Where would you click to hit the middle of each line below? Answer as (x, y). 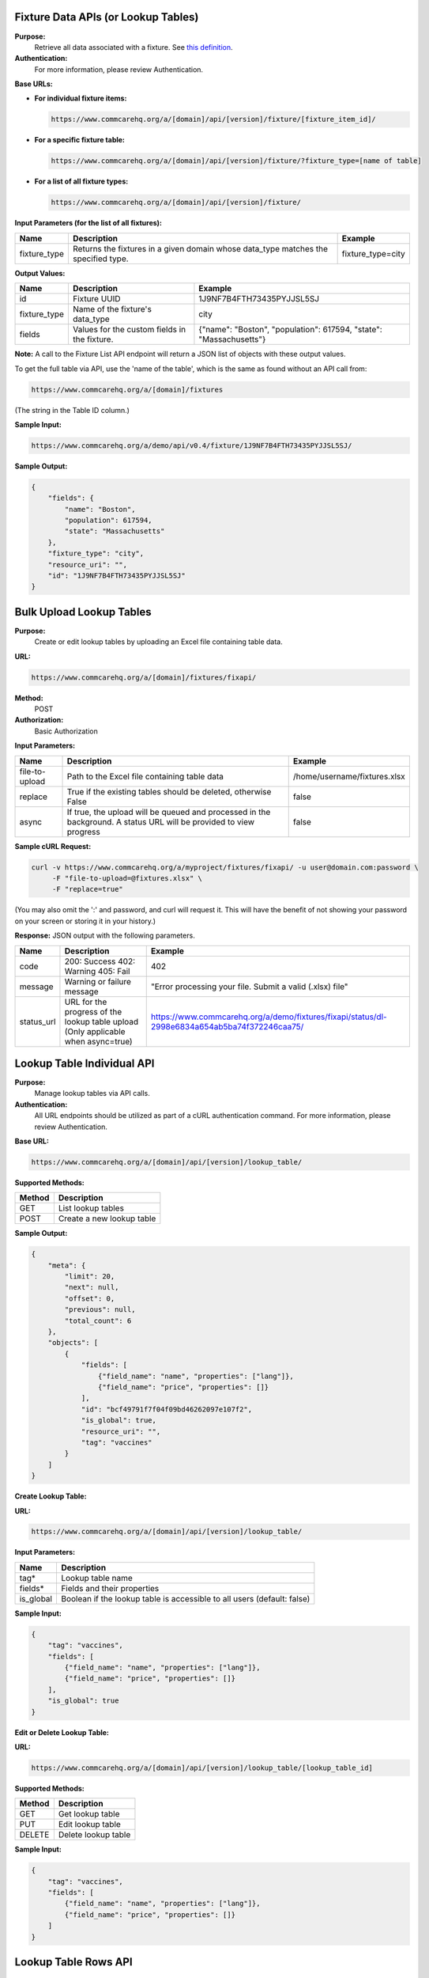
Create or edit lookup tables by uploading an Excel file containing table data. (159, 642)
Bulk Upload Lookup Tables (83, 612)
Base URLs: (34, 84)
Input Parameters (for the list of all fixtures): (88, 223)
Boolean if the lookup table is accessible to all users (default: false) (185, 1598)
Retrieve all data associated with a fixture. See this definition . (134, 47)
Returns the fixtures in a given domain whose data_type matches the (200, 248)
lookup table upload (102, 1021)
